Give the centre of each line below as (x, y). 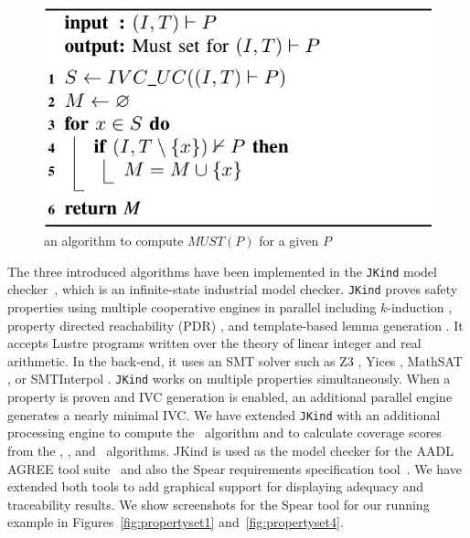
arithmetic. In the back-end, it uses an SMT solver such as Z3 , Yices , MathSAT (235, 360)
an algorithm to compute (114, 241)
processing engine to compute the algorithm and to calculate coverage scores (224, 433)
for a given (289, 241)
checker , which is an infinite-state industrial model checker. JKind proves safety (233, 289)
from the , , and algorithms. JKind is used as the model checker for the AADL (230, 450)
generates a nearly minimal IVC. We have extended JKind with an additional (224, 414)
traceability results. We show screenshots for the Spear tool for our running (219, 504)
